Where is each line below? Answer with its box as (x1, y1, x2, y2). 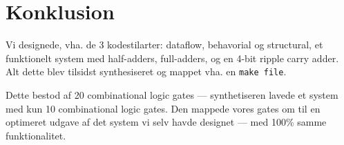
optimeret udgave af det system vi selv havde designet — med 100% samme (6, 115, 327, 129)
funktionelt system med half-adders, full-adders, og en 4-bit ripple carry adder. (6, 50, 339, 65)
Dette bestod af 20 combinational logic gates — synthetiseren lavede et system (6, 87, 338, 101)
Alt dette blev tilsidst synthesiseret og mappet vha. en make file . (6, 64, 287, 79)
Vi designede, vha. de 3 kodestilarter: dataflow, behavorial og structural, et (6, 37, 323, 52)
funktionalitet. (6, 128, 66, 142)
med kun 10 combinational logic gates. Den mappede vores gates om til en (6, 101, 321, 115)
